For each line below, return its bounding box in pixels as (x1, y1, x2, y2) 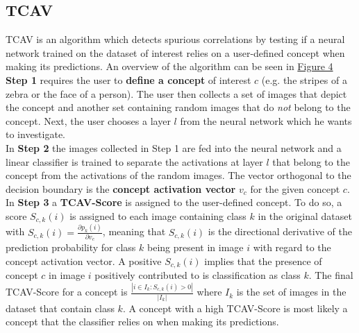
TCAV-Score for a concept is (6, 284, 128, 299)
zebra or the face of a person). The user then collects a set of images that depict (6, 86, 347, 101)
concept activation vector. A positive (6, 254, 162, 268)
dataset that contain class (6, 300, 115, 315)
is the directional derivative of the (208, 224, 352, 239)
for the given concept (250, 181, 340, 196)
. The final (308, 268, 353, 282)
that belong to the (272, 154, 350, 169)
